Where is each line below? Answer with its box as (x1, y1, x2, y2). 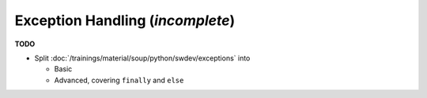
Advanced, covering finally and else (54, 75, 184, 85)
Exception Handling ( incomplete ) (14, 12, 236, 29)
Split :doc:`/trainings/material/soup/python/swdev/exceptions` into (34, 53, 251, 63)
